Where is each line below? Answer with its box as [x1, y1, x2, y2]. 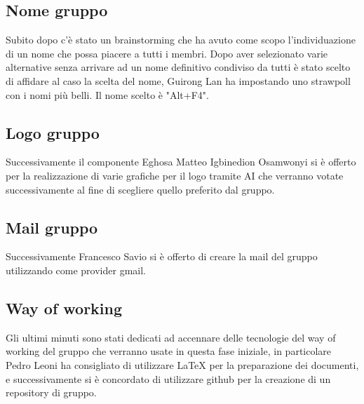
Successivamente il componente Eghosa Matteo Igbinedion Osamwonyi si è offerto [6, 154, 356, 169]
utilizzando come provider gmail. [6, 262, 146, 277]
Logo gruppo [6, 121, 100, 143]
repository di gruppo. [6, 385, 97, 400]
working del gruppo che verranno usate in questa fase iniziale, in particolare [6, 344, 332, 358]
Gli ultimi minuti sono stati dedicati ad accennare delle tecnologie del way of [6, 330, 336, 344]
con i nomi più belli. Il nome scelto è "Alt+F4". [6, 87, 209, 102]
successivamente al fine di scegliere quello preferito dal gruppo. [6, 182, 275, 196]
